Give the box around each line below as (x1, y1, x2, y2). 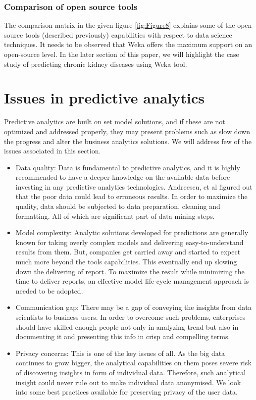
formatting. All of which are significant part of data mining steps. (15, 210, 215, 221)
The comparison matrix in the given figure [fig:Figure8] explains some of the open (4, 20, 252, 30)
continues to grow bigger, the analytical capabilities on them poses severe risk (15, 357, 252, 368)
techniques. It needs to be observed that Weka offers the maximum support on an (4, 39, 252, 50)
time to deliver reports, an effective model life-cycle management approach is (15, 276, 249, 286)
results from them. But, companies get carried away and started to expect (15, 247, 241, 257)
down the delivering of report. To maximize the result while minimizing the (15, 266, 245, 276)
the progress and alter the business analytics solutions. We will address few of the (4, 136, 252, 146)
